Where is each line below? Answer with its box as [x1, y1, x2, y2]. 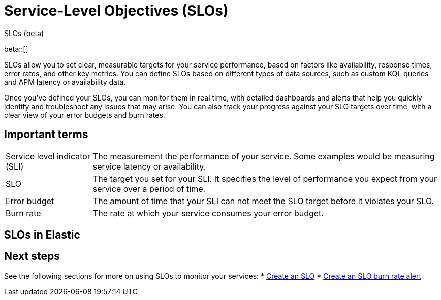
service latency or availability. [92, 161, 206, 172]
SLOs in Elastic [4, 228, 80, 242]
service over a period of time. [92, 183, 206, 194]
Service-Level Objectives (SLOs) [4, 2, 229, 19]
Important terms [4, 128, 88, 141]
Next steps [4, 250, 60, 263]
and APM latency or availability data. [4, 77, 126, 86]
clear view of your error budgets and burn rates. [4, 110, 165, 119]
